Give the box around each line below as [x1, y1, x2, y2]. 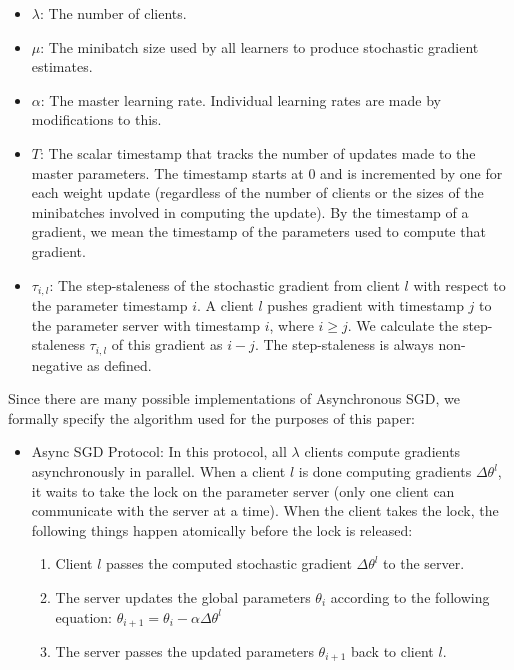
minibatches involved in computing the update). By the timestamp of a [31, 201, 469, 222]
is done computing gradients [298, 461, 472, 481]
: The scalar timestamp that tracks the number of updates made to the [39, 142, 476, 163]
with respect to [413, 274, 506, 295]
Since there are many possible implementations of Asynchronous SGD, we [8, 388, 460, 409]
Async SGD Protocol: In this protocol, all [31, 441, 287, 462]
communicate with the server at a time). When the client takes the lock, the [31, 500, 499, 521]
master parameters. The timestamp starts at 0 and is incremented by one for [31, 162, 503, 183]
